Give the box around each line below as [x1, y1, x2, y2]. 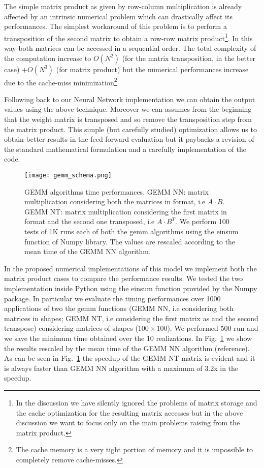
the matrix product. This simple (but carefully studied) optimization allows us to [4, 123, 257, 134]
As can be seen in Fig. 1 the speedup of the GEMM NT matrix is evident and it [4, 353, 255, 363]
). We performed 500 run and [167, 323, 258, 333]
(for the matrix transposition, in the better [122, 52, 256, 63]
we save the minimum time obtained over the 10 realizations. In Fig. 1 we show [4, 333, 252, 343]
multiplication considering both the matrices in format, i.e [24, 196, 206, 207]
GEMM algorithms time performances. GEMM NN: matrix [24, 186, 209, 197]
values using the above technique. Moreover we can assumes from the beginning [4, 104, 252, 114]
